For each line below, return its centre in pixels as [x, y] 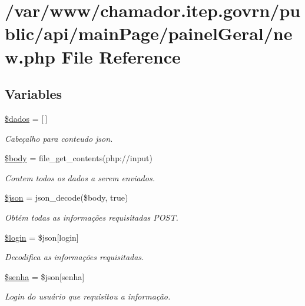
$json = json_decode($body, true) [67, 197]
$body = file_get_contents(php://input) [79, 158]
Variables [34, 94]
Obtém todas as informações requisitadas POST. [92, 217]
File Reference [121, 56]
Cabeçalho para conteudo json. [59, 138]
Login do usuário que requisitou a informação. [88, 296]
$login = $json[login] [42, 237]
